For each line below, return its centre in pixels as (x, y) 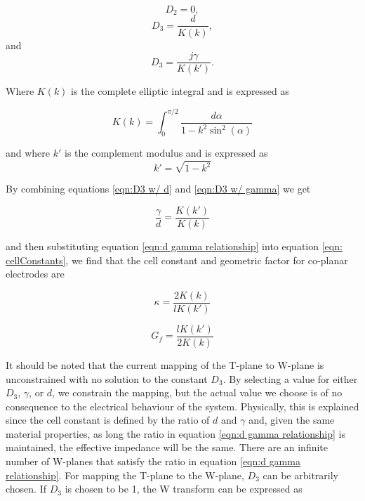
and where (28, 153)
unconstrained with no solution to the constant (107, 378)
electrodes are (35, 274)
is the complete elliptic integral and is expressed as (180, 91)
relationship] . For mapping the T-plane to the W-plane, (125, 475)
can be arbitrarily (300, 475)
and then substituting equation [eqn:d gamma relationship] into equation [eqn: (174, 246)
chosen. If (26, 489)
